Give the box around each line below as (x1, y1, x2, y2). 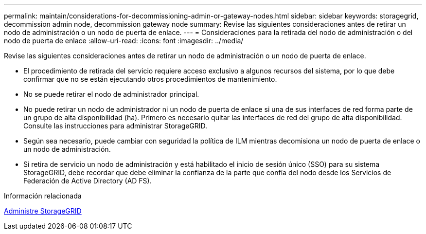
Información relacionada (4, 192, 82, 200)
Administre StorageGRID (4, 207, 82, 215)
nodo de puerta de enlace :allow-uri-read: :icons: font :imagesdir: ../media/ (4, 36, 244, 45)
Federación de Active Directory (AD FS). (23, 177, 152, 185)
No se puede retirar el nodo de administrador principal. (23, 90, 199, 98)
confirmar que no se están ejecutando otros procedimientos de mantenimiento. (23, 75, 277, 83)
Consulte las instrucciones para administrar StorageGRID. (23, 122, 208, 130)
